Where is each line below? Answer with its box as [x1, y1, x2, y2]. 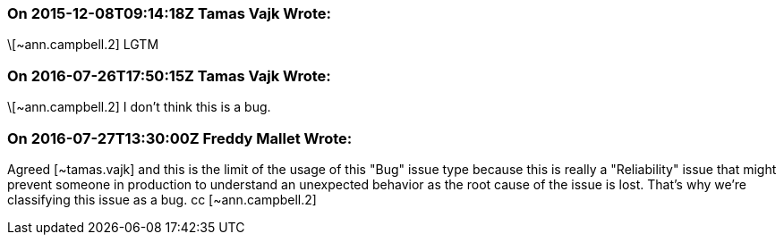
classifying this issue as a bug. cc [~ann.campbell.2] [7, 191, 317, 207]
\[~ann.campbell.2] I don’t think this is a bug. [7, 99, 271, 115]
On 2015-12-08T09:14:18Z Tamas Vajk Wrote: [7, 4, 332, 22]
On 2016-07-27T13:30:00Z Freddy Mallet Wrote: [7, 129, 353, 147]
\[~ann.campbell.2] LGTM [7, 37, 159, 53]
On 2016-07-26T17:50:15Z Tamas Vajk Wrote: [7, 66, 331, 85]
